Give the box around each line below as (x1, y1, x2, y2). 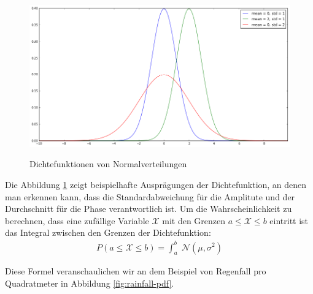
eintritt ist (269, 214, 309, 227)
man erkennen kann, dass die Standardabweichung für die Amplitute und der (5, 190, 295, 203)
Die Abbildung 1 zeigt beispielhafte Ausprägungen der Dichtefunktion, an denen (5, 178, 307, 191)
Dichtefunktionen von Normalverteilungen (29, 157, 187, 170)
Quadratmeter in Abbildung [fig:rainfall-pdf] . (5, 276, 174, 289)
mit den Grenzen (162, 214, 226, 227)
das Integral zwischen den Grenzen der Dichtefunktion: (5, 226, 211, 239)
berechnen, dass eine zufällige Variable (5, 214, 149, 227)
